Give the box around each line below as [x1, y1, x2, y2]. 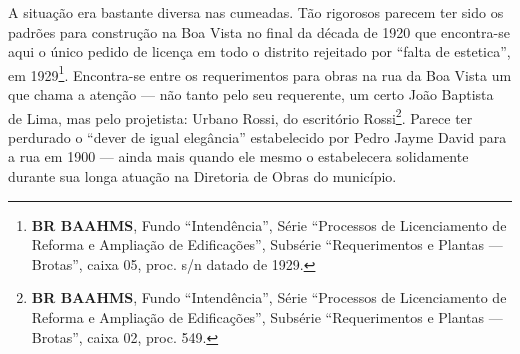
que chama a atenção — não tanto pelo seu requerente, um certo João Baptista [8, 84, 494, 105]
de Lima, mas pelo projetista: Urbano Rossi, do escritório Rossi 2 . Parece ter [8, 104, 473, 128]
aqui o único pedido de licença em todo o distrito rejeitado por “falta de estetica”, [8, 41, 511, 62]
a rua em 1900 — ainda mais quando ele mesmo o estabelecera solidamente [8, 146, 469, 167]
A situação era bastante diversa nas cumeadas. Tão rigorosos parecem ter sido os [8, 2, 504, 22]
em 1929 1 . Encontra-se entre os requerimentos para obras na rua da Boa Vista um [8, 61, 512, 85]
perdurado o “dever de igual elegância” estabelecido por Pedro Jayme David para [8, 126, 507, 147]
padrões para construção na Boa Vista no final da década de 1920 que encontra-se [8, 21, 510, 42]
